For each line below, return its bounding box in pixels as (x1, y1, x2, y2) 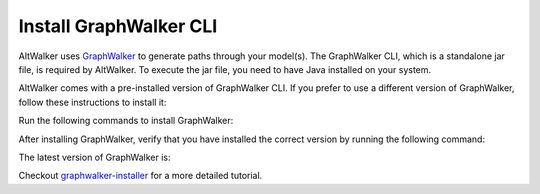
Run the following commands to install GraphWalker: (18, 115, 234, 127)
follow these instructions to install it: (18, 96, 167, 108)
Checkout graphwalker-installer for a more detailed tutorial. (18, 170, 263, 182)
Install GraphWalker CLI (18, 15, 218, 37)
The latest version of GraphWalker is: (18, 151, 171, 163)
